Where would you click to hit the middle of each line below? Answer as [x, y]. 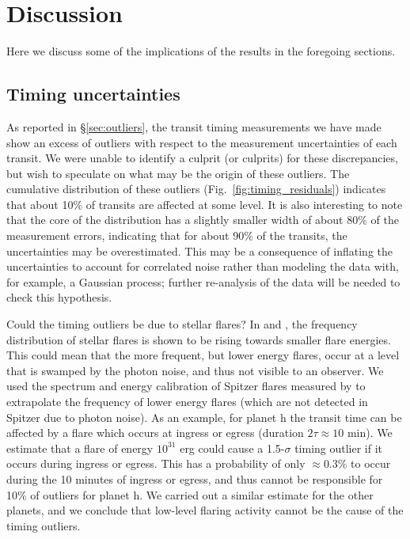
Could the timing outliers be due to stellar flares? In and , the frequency [182, 324]
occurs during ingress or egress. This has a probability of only [156, 463]
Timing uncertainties [93, 94]
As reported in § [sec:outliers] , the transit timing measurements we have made [194, 126]
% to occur [364, 463]
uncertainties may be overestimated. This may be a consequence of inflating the [200, 251]
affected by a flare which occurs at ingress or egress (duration [155, 433]
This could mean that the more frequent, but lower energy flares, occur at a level [203, 355]
